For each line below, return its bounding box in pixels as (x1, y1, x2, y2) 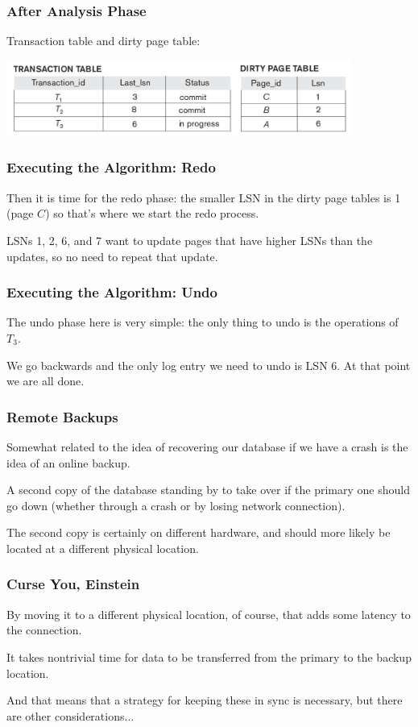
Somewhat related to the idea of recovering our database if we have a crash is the (6, 438, 408, 455)
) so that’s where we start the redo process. (45, 205, 259, 222)
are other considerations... (6, 707, 135, 724)
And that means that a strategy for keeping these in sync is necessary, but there (6, 692, 403, 708)
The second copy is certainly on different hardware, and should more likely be (6, 524, 391, 541)
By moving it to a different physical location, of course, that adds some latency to (6, 605, 411, 622)
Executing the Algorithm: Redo (6, 157, 216, 177)
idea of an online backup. (6, 454, 130, 471)
